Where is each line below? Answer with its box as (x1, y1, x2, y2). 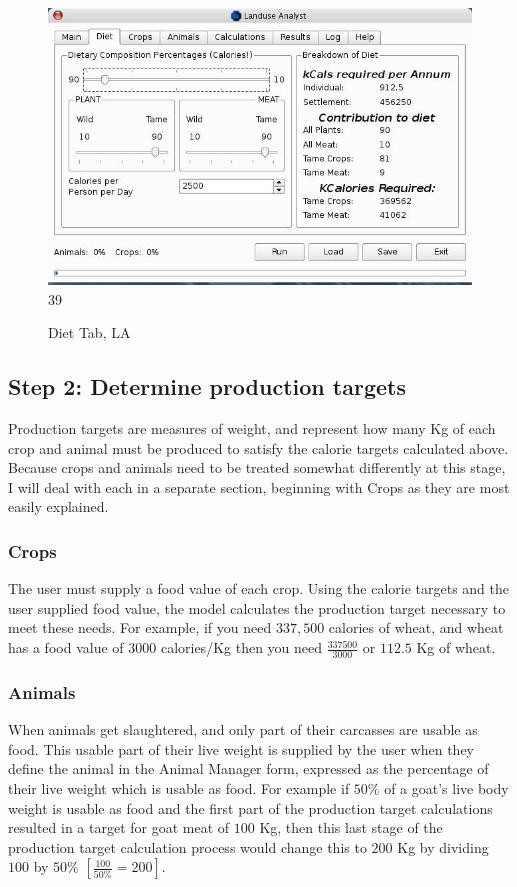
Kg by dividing (397, 836, 489, 857)
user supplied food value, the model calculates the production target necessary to (8, 597, 506, 618)
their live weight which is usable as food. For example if (8, 777, 350, 798)
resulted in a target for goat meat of (8, 817, 230, 838)
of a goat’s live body (384, 777, 509, 798)
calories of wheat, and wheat (328, 617, 504, 638)
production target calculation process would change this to (8, 836, 367, 857)
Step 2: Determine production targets (8, 371, 406, 402)
